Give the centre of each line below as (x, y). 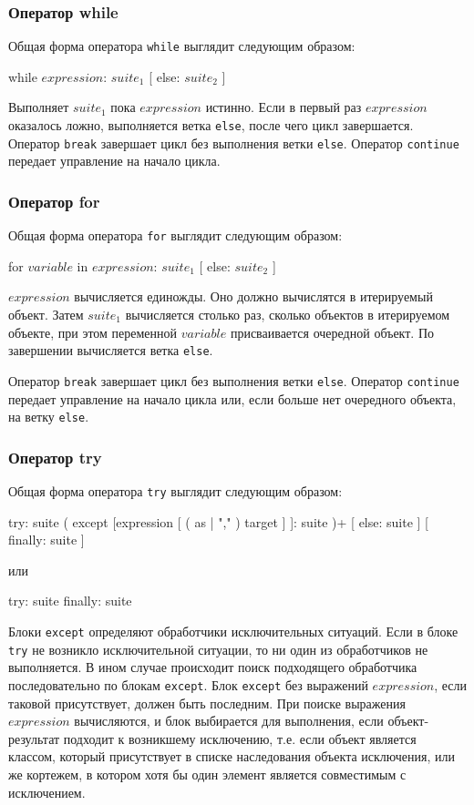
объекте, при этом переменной (93, 332)
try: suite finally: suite (70, 601)
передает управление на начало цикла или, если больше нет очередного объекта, (232, 398)
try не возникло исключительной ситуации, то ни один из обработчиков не (218, 649)
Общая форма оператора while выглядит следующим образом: (182, 46)
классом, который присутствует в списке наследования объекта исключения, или (232, 756)
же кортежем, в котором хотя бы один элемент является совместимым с (207, 774)
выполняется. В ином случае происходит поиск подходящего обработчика (213, 667)
